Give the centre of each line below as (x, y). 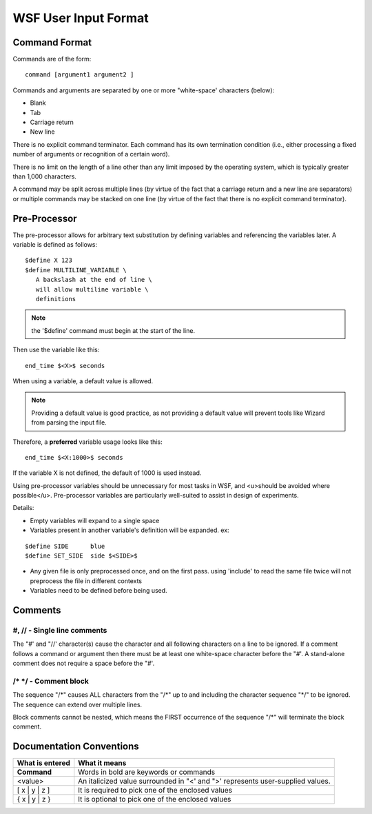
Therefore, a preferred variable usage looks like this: (87, 442)
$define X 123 (49, 261)
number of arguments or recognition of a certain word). (91, 154)
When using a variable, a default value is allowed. (83, 381)
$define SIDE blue (65, 546)
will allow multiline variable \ (92, 289)
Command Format (52, 42)
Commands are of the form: (52, 59)
